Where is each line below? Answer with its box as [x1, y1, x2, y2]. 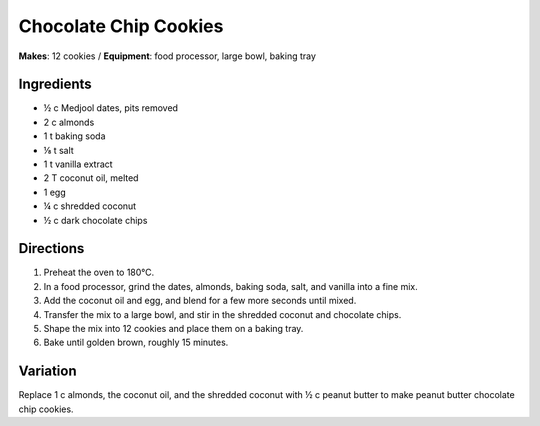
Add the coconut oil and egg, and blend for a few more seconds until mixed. [43, 295, 357, 307]
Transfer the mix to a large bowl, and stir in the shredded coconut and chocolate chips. [43, 308, 402, 320]
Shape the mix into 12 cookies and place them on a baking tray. [43, 323, 304, 335]
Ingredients [18, 76, 92, 93]
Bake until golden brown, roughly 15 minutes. [43, 336, 229, 349]
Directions [18, 240, 85, 257]
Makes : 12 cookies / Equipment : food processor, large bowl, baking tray [18, 50, 317, 62]
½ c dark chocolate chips [43, 214, 148, 226]
